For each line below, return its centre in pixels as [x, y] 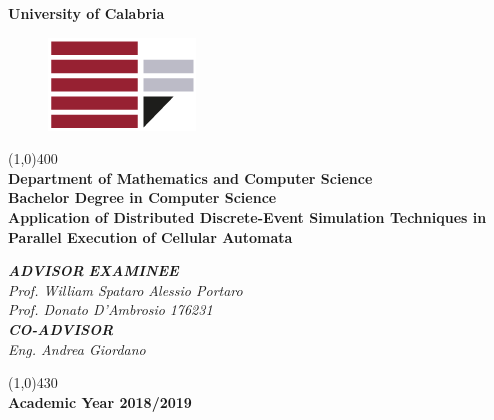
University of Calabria [86, 13]
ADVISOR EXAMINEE [93, 270]
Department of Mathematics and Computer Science [190, 177]
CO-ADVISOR [61, 328]
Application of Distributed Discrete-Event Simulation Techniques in [247, 216]
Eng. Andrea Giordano [77, 348]
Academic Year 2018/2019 [100, 401]
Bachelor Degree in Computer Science [142, 197]
